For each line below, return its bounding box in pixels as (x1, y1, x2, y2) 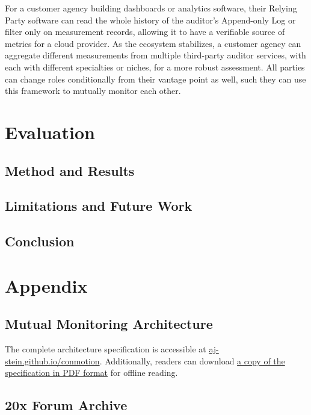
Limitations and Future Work (5, 196, 192, 215)
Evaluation (5, 119, 95, 144)
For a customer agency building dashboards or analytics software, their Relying (5, 2, 297, 14)
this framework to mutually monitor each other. (5, 84, 181, 97)
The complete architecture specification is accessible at (5, 343, 206, 355)
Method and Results (5, 161, 135, 179)
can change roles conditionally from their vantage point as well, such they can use (5, 72, 306, 85)
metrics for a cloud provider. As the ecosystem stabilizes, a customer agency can (5, 37, 301, 49)
